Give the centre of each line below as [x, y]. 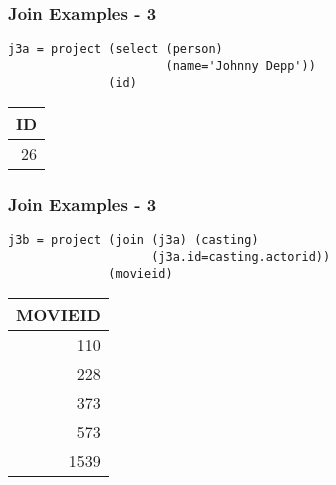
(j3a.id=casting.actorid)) [241, 257]
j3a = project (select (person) [115, 49]
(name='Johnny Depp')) [240, 65]
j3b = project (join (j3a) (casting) [133, 240]
